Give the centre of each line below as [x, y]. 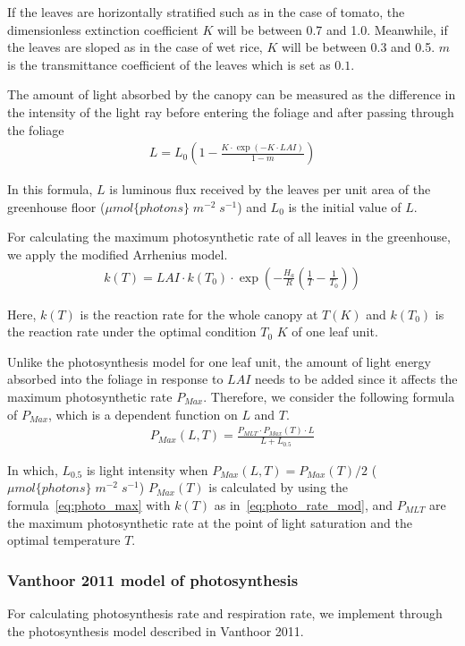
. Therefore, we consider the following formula [329, 396]
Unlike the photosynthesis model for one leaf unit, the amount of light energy [219, 361]
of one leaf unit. [335, 331]
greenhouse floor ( [56, 206]
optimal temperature [64, 540]
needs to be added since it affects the [356, 379]
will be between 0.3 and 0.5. [358, 47]
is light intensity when [147, 469]
